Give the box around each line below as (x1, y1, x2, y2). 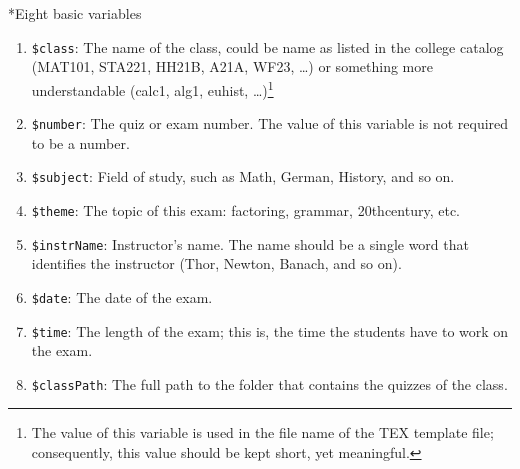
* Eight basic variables (8, 3, 142, 23)
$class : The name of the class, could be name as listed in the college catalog (31, 36, 504, 57)
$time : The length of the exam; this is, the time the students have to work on (31, 320, 509, 341)
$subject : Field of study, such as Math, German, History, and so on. (31, 166, 455, 187)
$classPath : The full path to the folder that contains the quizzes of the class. (31, 373, 508, 394)
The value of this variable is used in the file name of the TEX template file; (31, 422, 494, 443)
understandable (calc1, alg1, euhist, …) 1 (31, 76, 274, 100)
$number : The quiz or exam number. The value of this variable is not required (31, 113, 509, 134)
